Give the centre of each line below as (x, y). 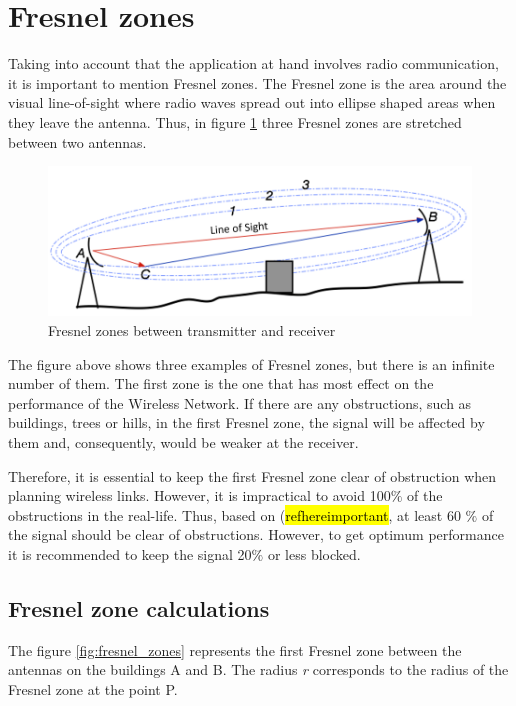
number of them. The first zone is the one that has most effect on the (221, 383)
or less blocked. (314, 553)
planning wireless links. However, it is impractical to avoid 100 (199, 495)
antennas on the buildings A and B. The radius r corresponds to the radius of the (258, 669)
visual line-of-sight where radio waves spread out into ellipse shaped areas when (252, 102)
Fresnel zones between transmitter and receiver (192, 330)
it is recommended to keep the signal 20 (130, 553)
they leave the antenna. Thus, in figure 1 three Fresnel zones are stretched (235, 121)
